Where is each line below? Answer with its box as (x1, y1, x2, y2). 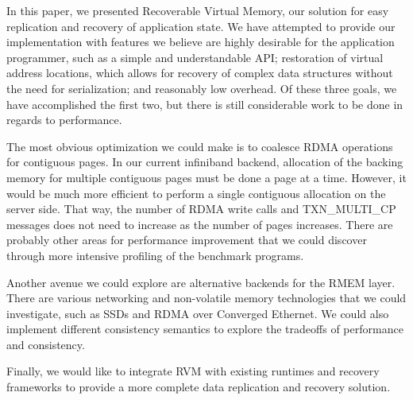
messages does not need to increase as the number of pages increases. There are (6, 216, 393, 232)
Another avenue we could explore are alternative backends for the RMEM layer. (6, 274, 396, 290)
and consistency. (6, 336, 85, 352)
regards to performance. (6, 111, 122, 128)
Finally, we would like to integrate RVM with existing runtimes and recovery (6, 363, 380, 379)
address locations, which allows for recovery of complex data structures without (6, 64, 393, 81)
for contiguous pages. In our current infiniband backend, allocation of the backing (6, 153, 403, 170)
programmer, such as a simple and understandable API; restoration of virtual (6, 49, 384, 65)
